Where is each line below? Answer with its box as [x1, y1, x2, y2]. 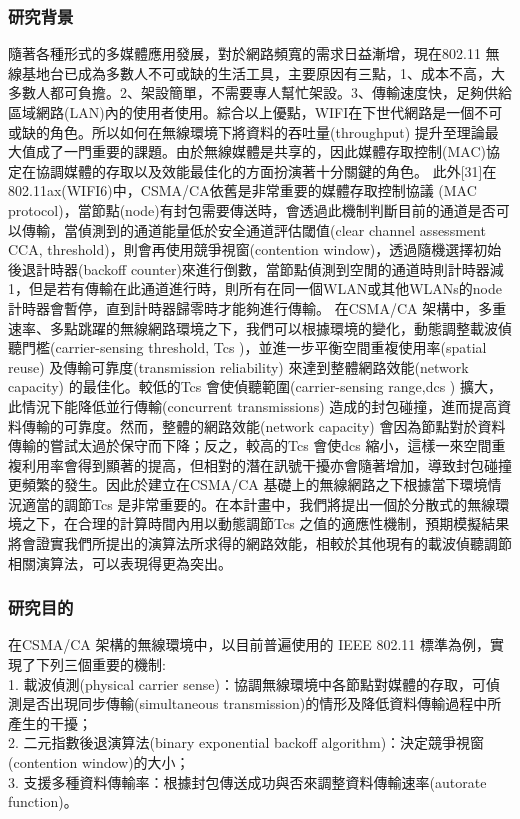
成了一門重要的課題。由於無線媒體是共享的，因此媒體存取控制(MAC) [35, 141, 486, 162]
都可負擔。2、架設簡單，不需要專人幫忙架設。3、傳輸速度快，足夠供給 [49, 82, 512, 103]
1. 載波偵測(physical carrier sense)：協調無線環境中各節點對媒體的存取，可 [8, 673, 486, 694]
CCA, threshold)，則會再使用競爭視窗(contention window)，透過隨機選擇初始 [8, 239, 502, 260]
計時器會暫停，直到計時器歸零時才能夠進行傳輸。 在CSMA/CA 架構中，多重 [8, 297, 507, 318]
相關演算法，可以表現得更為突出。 [8, 552, 232, 573]
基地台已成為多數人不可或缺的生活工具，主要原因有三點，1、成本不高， [21, 62, 491, 83]
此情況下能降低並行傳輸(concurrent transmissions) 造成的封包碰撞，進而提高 [8, 395, 498, 416]
